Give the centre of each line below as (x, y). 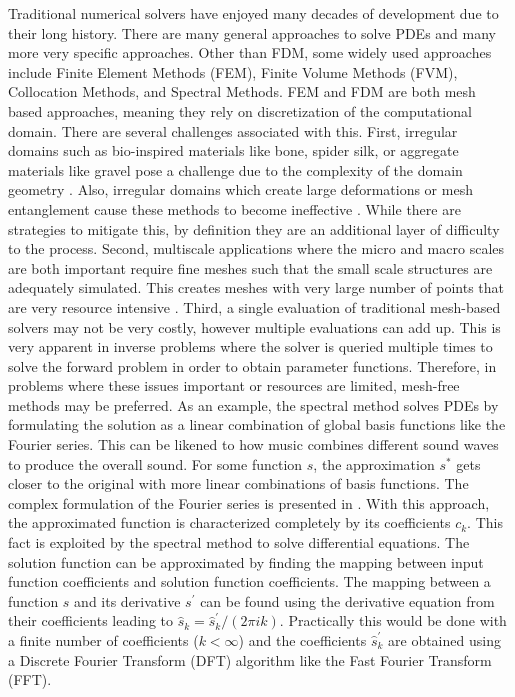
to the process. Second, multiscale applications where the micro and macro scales (256, 248)
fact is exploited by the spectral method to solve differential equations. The (239, 542)
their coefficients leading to (90, 620)
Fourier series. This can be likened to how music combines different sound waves (253, 444)
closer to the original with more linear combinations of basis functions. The (238, 483)
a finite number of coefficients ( (103, 640)
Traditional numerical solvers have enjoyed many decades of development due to (253, 13)
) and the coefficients (302, 640)
